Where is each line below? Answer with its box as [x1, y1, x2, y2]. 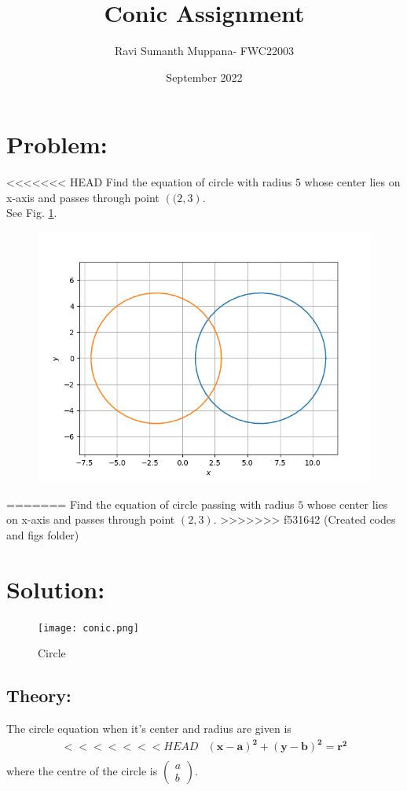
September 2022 [166, 68, 243, 85]
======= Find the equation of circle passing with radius [6, 495, 295, 512]
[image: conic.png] [38, 622, 139, 634]
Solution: [6, 572, 105, 605]
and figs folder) [6, 526, 79, 543]
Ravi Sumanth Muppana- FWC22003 [115, 42, 294, 59]
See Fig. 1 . [6, 204, 57, 221]
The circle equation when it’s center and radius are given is [6, 719, 291, 736]
